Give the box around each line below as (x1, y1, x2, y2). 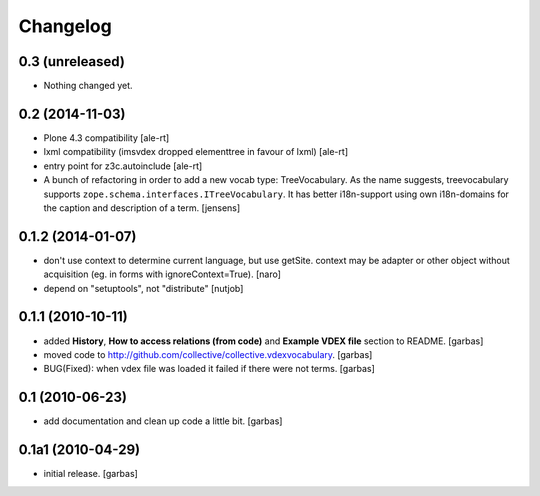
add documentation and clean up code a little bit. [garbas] (43, 415, 283, 427)
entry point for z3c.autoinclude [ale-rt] (43, 160, 203, 172)
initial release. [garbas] (43, 468, 139, 480)
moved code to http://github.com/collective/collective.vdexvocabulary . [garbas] (43, 348, 373, 360)
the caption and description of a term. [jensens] (43, 201, 241, 214)
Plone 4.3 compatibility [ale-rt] (43, 131, 170, 144)
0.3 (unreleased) (18, 53, 125, 70)
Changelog (18, 15, 112, 37)
